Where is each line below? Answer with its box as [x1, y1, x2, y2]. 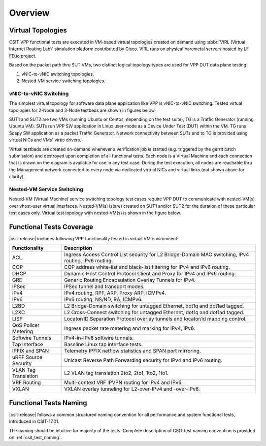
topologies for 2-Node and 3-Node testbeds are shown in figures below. [9, 107, 156, 113]
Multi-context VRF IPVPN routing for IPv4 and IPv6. [64, 379, 183, 386]
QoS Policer [12, 322, 40, 329]
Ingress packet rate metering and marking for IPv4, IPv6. [64, 325, 196, 332]
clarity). [9, 174, 25, 180]
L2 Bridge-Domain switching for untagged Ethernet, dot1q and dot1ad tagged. [64, 303, 244, 310]
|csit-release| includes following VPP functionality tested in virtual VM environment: [9, 235, 179, 241]
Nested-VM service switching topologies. [21, 78, 105, 84]
